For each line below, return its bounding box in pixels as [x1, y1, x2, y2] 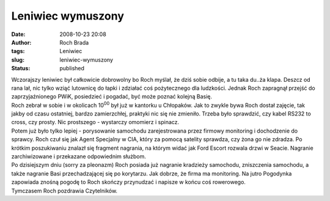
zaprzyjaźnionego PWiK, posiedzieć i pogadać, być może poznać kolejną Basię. [11, 93, 213, 100]
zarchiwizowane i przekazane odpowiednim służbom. [11, 153, 147, 160]
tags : [11, 48, 25, 55]
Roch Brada [59, 38, 89, 46]
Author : [11, 38, 32, 46]
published [59, 65, 85, 72]
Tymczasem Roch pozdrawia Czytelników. [11, 187, 118, 194]
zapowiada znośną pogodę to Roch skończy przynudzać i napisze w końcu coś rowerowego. [11, 178, 246, 186]
